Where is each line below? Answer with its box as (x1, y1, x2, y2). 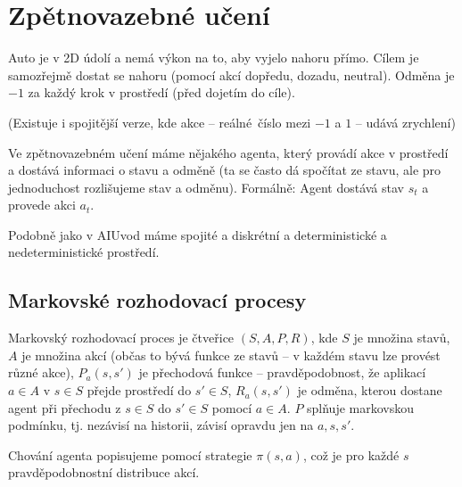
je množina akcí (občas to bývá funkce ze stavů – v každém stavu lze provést (21, 345, 441, 364)
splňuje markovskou (307, 398, 415, 417)
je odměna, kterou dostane (297, 381, 442, 400)
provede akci (8, 195, 76, 214)
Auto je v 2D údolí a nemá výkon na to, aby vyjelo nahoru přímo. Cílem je (8, 48, 419, 67)
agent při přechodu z (8, 398, 121, 417)
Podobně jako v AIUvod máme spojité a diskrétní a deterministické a (8, 225, 387, 243)
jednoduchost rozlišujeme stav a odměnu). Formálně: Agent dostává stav (8, 177, 404, 196)
